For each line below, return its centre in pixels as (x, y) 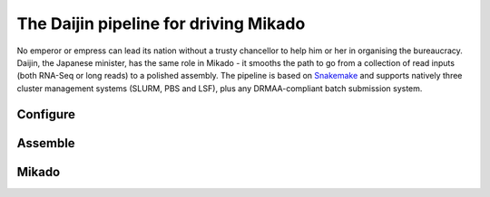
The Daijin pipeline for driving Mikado (161, 23)
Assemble (46, 143)
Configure (46, 114)
